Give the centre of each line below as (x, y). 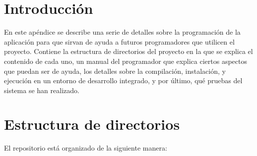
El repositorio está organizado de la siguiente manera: (86, 148)
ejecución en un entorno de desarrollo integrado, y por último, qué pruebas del (123, 80)
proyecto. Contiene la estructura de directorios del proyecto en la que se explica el (128, 51)
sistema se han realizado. (42, 90)
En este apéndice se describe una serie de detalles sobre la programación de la (122, 32)
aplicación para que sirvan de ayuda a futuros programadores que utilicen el (119, 41)
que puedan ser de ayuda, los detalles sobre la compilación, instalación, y (115, 71)
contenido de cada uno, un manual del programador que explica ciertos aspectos (126, 61)
